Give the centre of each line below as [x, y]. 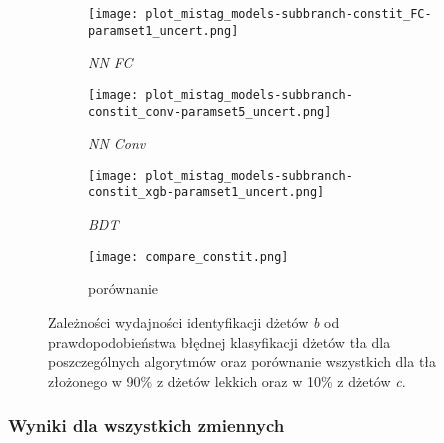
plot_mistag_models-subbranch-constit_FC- [288, 14]
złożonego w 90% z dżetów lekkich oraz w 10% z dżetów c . [227, 380]
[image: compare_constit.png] [188, 256]
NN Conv [117, 143]
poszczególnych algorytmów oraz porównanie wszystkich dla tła [242, 361]
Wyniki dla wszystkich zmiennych [146, 425]
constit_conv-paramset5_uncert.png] [210, 111]
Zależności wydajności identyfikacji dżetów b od [194, 321]
